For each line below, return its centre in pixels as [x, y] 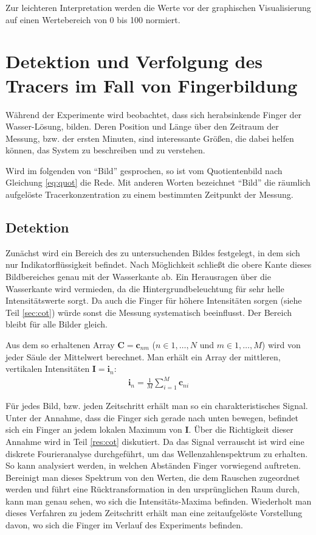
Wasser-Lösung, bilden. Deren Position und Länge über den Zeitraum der [142, 126]
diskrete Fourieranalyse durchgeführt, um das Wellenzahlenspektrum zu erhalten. [157, 453]
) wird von [281, 345]
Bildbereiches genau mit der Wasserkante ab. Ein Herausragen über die [138, 277]
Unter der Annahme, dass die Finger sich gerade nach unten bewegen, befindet [152, 417]
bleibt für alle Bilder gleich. [57, 324]
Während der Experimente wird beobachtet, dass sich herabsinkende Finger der [154, 114]
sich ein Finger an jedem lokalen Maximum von [94, 429]
